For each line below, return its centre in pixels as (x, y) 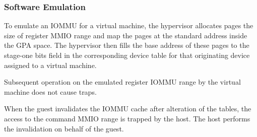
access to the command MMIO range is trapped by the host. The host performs (127, 118)
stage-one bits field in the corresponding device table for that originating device (127, 55)
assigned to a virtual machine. (50, 65)
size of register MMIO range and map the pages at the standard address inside (126, 35)
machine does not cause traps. (50, 91)
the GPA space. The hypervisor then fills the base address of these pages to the (127, 45)
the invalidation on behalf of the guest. (64, 128)
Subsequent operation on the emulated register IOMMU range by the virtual (122, 82)
